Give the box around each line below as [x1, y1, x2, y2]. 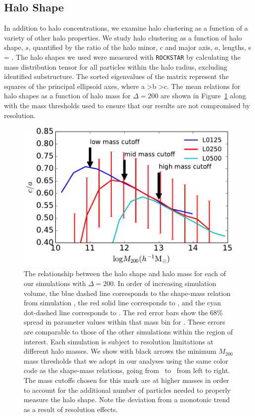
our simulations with [24, 278, 86, 289]
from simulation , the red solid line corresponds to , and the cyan [24, 297, 221, 308]
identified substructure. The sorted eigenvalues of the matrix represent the [4, 71, 229, 82]
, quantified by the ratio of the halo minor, [28, 42, 158, 52]
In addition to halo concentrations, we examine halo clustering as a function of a [4, 23, 248, 33]
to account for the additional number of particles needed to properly [24, 384, 231, 395]
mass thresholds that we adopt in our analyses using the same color [24, 355, 228, 366]
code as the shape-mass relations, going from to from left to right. [24, 365, 230, 375]
